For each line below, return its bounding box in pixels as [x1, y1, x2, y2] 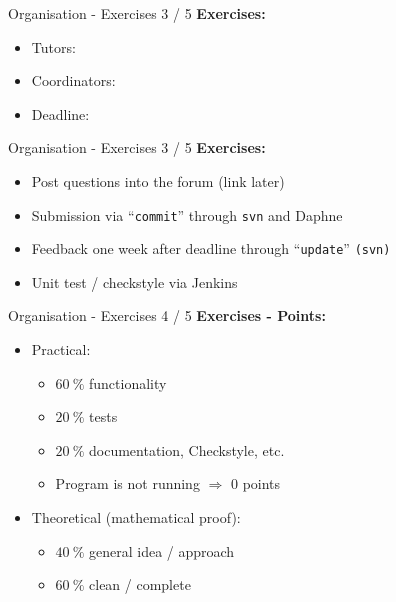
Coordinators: [31, 70, 116, 91]
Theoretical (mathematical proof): [31, 507, 241, 528]
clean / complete [89, 574, 191, 595]
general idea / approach [89, 540, 235, 561]
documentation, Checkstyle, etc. [89, 439, 285, 460]
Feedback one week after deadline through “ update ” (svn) [31, 238, 391, 259]
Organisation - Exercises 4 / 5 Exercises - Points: [8, 305, 326, 326]
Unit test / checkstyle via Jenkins [31, 271, 238, 292]
